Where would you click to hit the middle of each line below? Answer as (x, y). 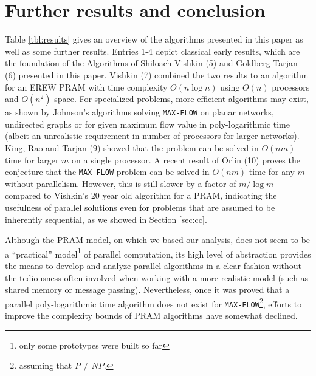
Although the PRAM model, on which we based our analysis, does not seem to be (158, 240)
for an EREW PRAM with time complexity (86, 87)
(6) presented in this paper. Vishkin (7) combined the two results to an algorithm (157, 74)
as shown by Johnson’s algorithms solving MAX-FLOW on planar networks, (139, 112)
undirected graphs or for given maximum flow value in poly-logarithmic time (147, 124)
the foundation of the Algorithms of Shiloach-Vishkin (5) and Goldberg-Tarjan (151, 63)
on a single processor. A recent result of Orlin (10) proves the (186, 159)
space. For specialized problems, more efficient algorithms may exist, (181, 99)
